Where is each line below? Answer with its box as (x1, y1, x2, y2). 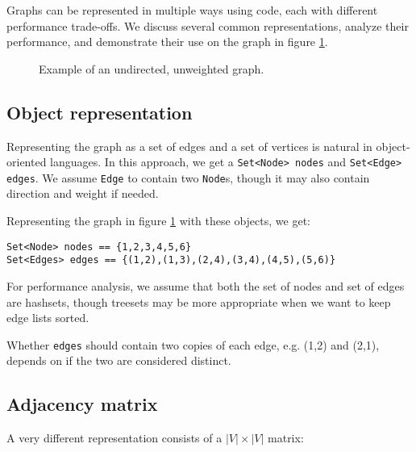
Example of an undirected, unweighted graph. (39, 60, 264, 77)
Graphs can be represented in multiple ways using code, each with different (6, 2, 378, 18)
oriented (6, 153, 47, 170)
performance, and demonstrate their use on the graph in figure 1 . (6, 33, 328, 50)
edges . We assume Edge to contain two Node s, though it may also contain (6, 169, 370, 186)
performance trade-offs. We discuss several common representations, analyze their (6, 17, 409, 34)
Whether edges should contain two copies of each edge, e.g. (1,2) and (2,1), (6, 336, 380, 353)
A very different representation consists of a (6, 429, 223, 446)
